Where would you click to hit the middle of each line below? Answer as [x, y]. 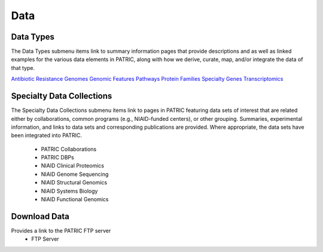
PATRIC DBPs [57, 157]
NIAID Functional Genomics [75, 199]
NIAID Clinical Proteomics [73, 166]
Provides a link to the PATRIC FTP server [61, 230]
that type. [23, 68]
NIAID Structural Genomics [74, 183]
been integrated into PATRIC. [47, 135]
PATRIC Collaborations [69, 149]
